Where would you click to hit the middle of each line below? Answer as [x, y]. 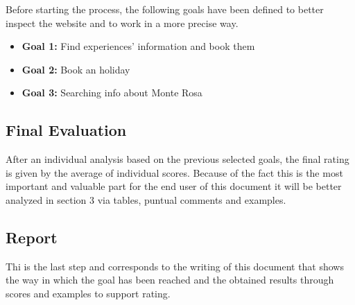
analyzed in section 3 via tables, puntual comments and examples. [146, 199]
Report [32, 237]
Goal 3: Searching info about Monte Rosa [112, 93]
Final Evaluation [66, 130]
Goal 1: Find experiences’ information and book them [138, 46]
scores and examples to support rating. [88, 293]
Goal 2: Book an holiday [76, 69]
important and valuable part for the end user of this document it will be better [174, 186]
